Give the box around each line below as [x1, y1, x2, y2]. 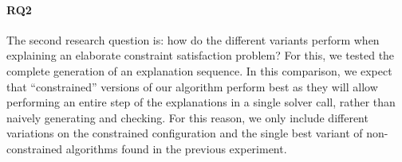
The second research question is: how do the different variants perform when [6, 31, 380, 48]
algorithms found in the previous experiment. [65, 140, 287, 156]
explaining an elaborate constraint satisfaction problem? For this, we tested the [6, 47, 395, 64]
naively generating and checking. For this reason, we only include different [6, 109, 368, 125]
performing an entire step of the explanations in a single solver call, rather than [6, 94, 396, 110]
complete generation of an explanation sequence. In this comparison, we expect [6, 62, 392, 79]
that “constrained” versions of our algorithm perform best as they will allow [6, 78, 378, 94]
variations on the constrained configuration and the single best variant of [6, 125, 363, 141]
